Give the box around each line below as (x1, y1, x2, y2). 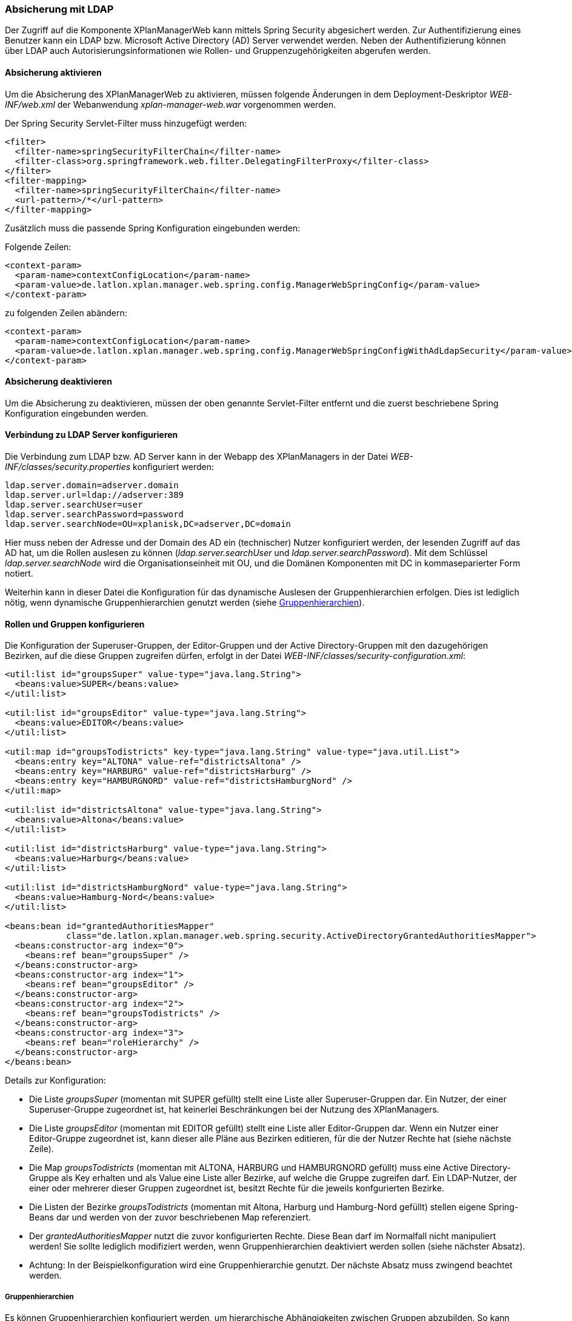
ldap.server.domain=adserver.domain (5, 480, 179, 491)
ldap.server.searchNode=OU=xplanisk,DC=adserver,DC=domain (5, 519, 291, 529)
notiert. (5, 568, 33, 579)
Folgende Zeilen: (5, 241, 71, 252)
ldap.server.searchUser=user (5, 500, 143, 510)
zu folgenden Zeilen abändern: (5, 307, 127, 318)
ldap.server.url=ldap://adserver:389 (5, 490, 184, 500)
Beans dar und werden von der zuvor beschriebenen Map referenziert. (29, 1212, 311, 1223)
